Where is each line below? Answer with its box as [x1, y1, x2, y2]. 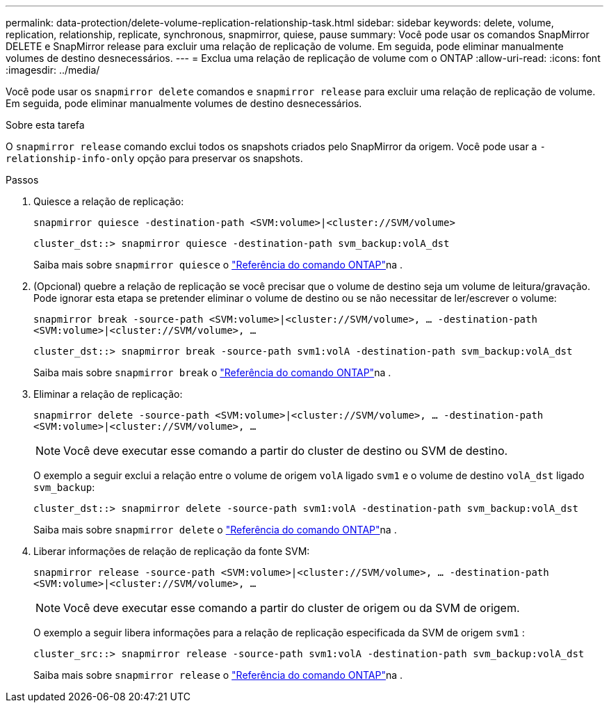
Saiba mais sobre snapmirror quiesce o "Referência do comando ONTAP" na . [33, 259, 403, 271]
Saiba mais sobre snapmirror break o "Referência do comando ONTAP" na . [33, 367, 391, 378]
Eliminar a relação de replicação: [33, 388, 183, 400]
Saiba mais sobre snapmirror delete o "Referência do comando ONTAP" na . [33, 524, 397, 536]
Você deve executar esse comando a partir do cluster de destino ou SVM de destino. [63, 444, 508, 458]
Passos [6, 174, 39, 186]
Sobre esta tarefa [6, 119, 85, 131]
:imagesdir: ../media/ [6, 64, 100, 76]
